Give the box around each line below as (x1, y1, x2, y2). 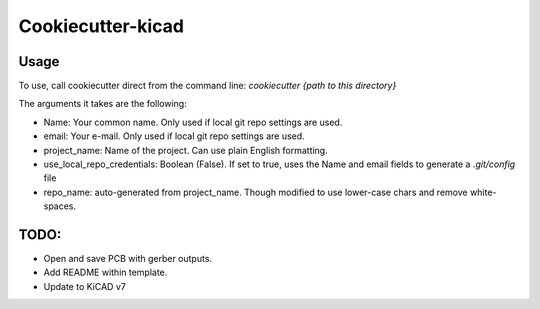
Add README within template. (43, 266, 168, 279)
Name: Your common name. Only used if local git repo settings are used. (43, 116, 343, 128)
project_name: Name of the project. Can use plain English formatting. (43, 144, 329, 156)
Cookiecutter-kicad (18, 15, 185, 37)
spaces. (43, 200, 77, 212)
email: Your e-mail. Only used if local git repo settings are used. (43, 130, 305, 142)
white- (470, 186, 497, 198)
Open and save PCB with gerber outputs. (43, 253, 213, 265)
